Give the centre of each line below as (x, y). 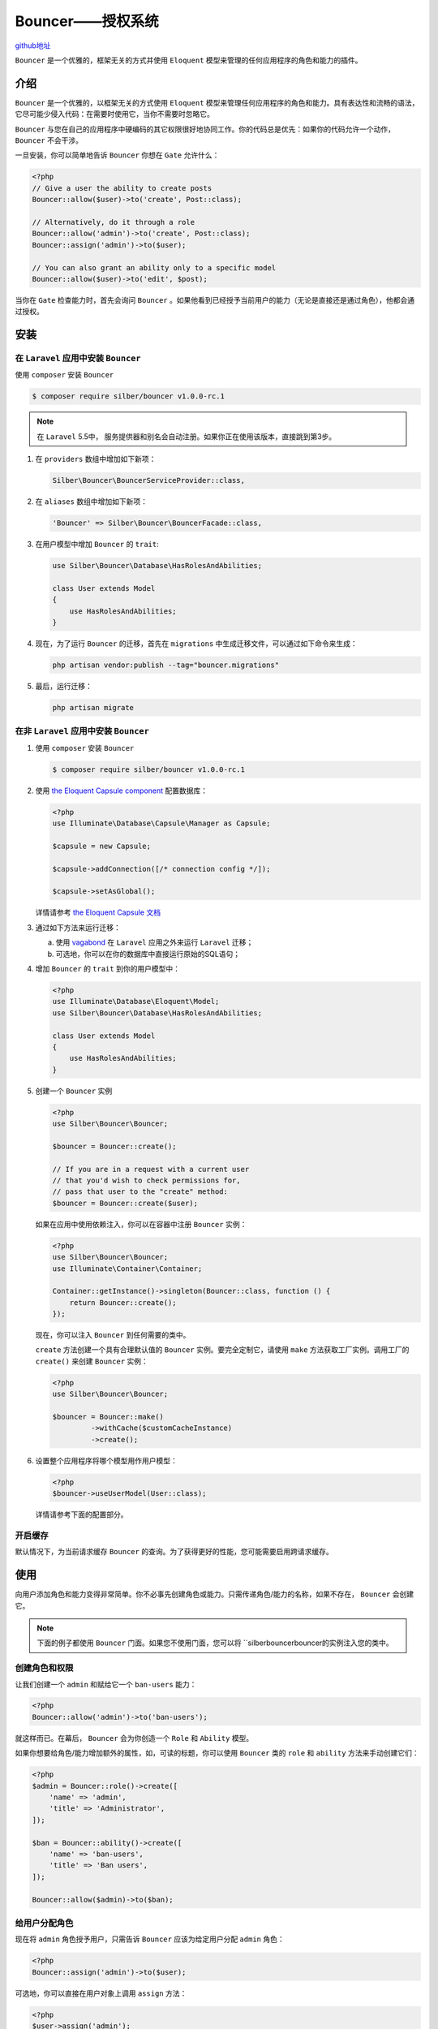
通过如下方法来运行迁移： (78, 927)
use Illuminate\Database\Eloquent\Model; (136, 1002)
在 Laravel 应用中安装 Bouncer (78, 359)
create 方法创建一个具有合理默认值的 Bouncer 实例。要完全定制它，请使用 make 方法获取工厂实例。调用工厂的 (222, 1350)
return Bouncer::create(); (123, 1302)
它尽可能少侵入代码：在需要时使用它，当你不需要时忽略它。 (114, 114)
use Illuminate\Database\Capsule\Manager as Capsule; (161, 823)
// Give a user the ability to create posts (122, 188)
